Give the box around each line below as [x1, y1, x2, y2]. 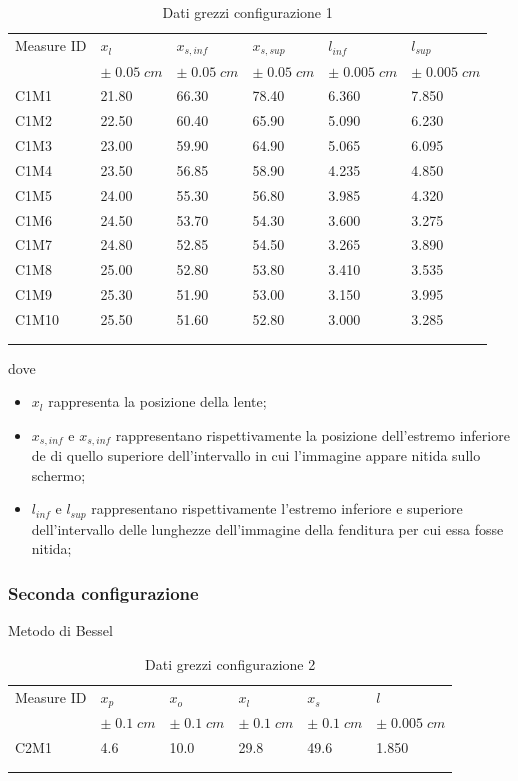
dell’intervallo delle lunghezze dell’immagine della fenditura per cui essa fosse [31, 518, 504, 539]
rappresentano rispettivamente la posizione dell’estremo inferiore [115, 424, 510, 445]
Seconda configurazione [8, 580, 199, 605]
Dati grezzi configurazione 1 [162, 2, 333, 22]
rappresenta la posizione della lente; [48, 391, 267, 412]
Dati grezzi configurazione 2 [145, 653, 316, 674]
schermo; [31, 464, 86, 485]
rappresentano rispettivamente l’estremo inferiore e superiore [91, 498, 463, 519]
